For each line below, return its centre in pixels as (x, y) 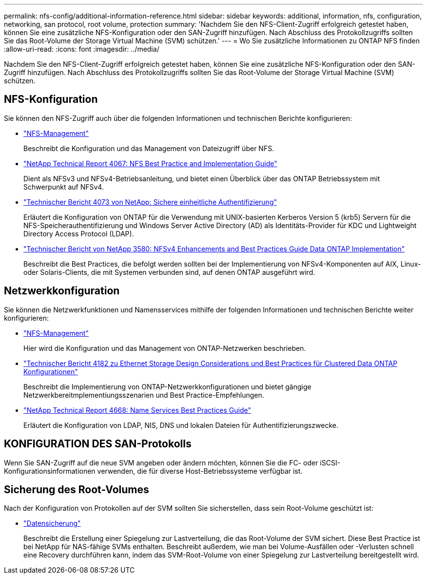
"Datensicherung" (52, 523)
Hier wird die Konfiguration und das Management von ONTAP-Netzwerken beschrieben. (165, 348)
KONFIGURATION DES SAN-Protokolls (98, 444)
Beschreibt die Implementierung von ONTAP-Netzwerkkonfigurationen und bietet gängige (167, 386)
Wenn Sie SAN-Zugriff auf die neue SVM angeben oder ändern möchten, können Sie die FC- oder (161, 462)
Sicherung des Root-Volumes (77, 489)
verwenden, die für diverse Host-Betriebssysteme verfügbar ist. (200, 471)
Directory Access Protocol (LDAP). (79, 233)
